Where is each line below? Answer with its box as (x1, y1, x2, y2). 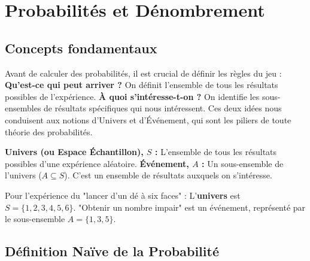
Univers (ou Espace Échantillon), (5, 145, 144, 158)
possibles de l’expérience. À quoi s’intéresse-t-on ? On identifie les (5, 90, 260, 102)
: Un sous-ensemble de (202, 157, 284, 169)
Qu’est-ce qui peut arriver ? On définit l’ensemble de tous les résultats (5, 78, 278, 91)
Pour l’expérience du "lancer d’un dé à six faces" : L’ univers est (5, 189, 241, 201)
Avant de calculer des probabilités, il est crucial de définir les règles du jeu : (5, 66, 282, 79)
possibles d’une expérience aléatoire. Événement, (5, 157, 189, 169)
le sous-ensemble (5, 213, 65, 225)
